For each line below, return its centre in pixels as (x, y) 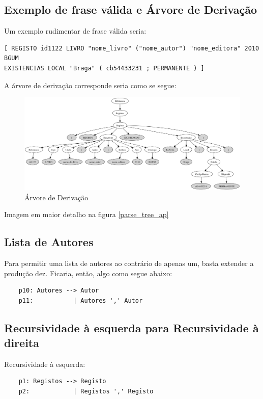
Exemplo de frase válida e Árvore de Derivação (131, 9)
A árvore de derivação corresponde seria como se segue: (90, 85)
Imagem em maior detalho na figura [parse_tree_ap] (86, 214)
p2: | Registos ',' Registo (86, 392)
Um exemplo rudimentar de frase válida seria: (75, 31)
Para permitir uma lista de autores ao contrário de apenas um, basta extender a (129, 263)
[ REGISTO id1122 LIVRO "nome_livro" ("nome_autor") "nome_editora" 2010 (132, 48)
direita (22, 343)
